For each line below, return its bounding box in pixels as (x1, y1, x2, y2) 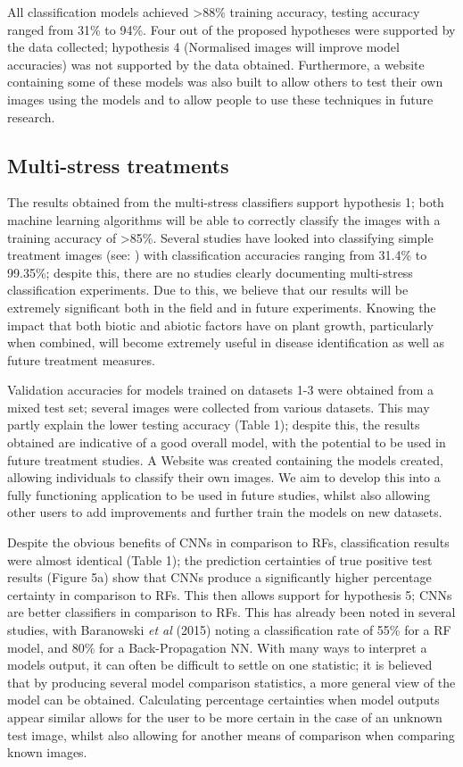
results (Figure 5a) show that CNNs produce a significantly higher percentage (7, 568, 432, 587)
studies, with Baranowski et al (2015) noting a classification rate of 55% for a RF (7, 621, 451, 639)
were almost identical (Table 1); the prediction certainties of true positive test (7, 550, 433, 569)
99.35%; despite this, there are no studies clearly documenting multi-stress (7, 263, 413, 281)
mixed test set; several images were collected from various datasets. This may (7, 397, 430, 416)
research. (7, 107, 55, 126)
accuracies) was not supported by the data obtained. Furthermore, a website (7, 54, 425, 73)
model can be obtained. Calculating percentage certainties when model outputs (7, 690, 440, 709)
